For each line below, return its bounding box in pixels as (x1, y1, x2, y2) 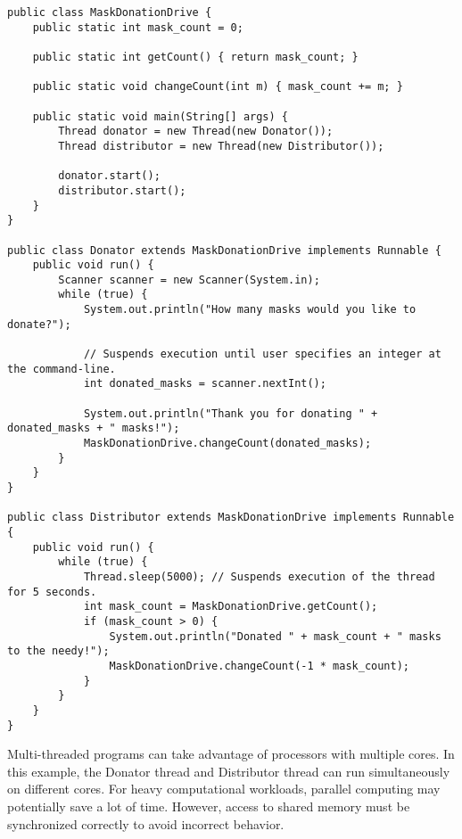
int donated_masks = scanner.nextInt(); (83, 377, 326, 391)
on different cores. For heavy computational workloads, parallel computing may (7, 779, 441, 798)
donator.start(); (58, 169, 161, 183)
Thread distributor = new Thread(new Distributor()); (58, 139, 384, 152)
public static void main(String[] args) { (32, 110, 288, 123)
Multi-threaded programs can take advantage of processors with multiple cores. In (7, 744, 455, 763)
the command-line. (7, 362, 116, 375)
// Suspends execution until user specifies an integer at (83, 348, 441, 361)
